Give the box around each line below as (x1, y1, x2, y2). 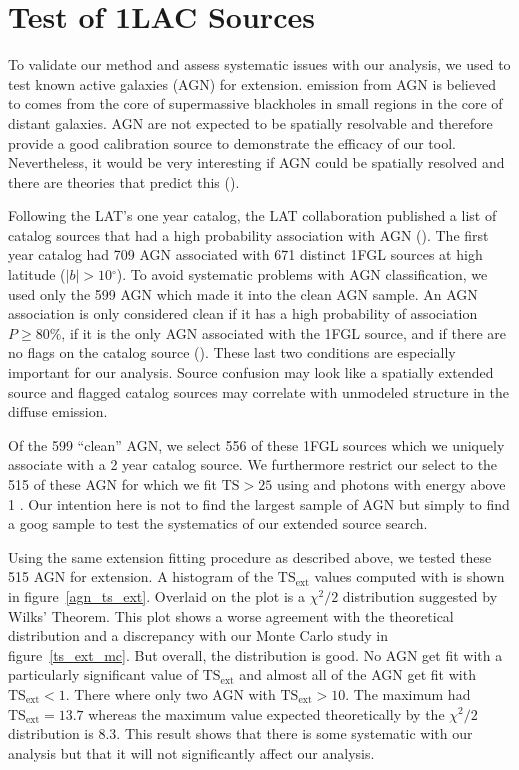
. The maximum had (345, 683, 471, 704)
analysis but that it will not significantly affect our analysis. (8, 742, 375, 763)
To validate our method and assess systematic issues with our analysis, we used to (8, 54, 511, 75)
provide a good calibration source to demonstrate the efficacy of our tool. (8, 132, 456, 153)
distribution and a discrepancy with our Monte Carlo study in (8, 625, 389, 646)
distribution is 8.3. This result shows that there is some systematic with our (8, 723, 473, 744)
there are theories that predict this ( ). (8, 171, 240, 192)
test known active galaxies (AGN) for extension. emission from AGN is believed (8, 73, 496, 94)
